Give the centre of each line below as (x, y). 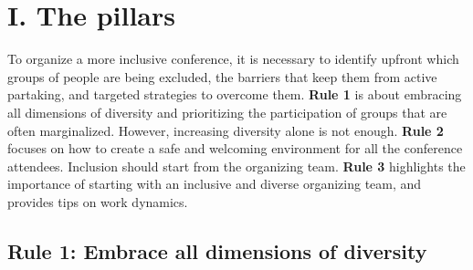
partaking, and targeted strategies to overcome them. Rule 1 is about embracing (235, 94)
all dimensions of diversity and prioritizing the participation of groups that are (227, 112)
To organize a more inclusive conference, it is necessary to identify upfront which (233, 59)
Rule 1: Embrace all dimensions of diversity (217, 250)
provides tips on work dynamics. (98, 201)
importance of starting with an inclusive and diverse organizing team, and (215, 184)
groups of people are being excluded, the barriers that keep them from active (222, 76)
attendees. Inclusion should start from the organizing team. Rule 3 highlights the (236, 166)
